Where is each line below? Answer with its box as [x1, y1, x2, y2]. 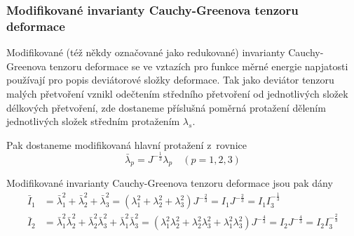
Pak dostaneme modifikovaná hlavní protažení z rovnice [6, 137, 247, 152]
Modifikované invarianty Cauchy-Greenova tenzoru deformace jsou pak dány [6, 176, 333, 190]
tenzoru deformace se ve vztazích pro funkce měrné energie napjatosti [49, 58, 348, 73]
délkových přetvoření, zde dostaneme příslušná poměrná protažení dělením [6, 100, 326, 114]
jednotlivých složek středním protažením [6, 114, 180, 129]
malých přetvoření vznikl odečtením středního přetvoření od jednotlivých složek [6, 86, 348, 100]
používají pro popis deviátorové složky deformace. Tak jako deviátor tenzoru [6, 72, 334, 87]
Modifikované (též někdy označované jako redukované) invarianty [6, 45, 285, 60]
